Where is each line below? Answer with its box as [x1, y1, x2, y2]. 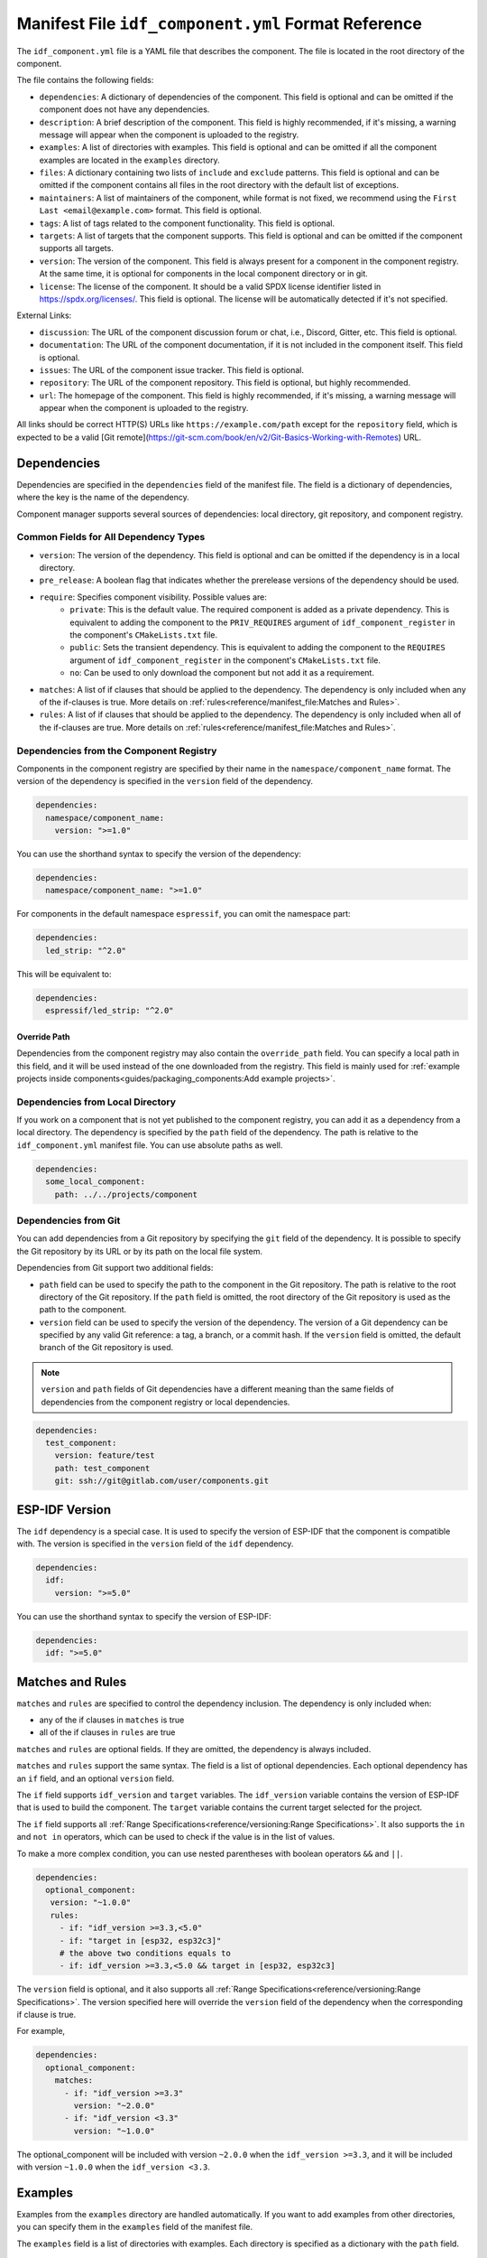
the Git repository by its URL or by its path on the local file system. [16, 1246, 263, 1256]
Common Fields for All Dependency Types [16, 531, 206, 544]
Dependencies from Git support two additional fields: [16, 1263, 214, 1274]
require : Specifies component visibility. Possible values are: [39, 592, 268, 602]
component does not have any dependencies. [39, 104, 210, 115]
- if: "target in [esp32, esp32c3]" [59, 1936, 222, 1945]
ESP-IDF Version [16, 1502, 112, 1517]
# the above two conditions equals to [59, 1947, 232, 1958]
